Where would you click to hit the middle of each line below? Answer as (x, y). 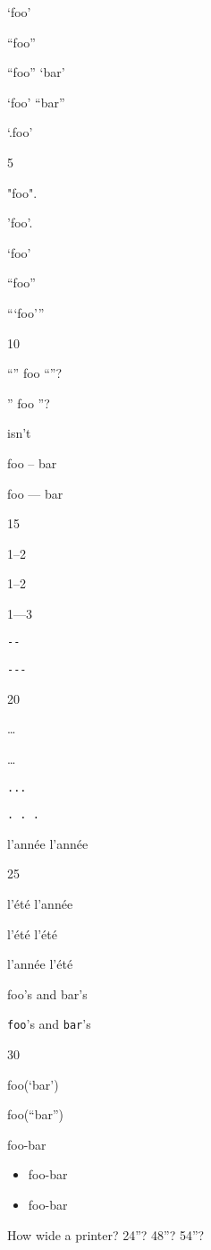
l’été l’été (32, 933)
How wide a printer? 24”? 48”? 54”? (106, 1234)
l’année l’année (48, 843)
